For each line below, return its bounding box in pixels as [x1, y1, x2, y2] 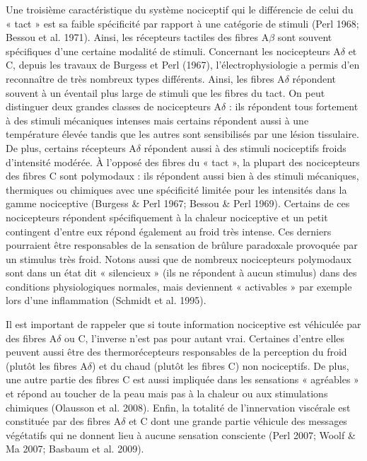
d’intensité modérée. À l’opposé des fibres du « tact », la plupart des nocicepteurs [6, 154, 360, 169]
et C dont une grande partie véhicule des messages [129, 414, 347, 428]
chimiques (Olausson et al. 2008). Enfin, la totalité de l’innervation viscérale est [6, 399, 351, 414]
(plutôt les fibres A [6, 358, 88, 373]
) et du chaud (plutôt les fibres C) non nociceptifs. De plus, [91, 358, 349, 373]
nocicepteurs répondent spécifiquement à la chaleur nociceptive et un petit [6, 209, 328, 224]
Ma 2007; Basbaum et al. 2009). [6, 441, 144, 456]
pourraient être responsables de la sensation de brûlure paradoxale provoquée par [6, 238, 358, 252]
